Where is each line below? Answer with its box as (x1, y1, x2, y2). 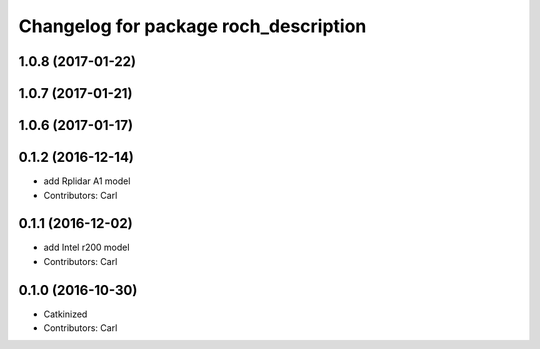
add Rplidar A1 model (43, 175, 131, 187)
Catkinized (43, 308, 88, 320)
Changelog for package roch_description (18, 15, 367, 37)
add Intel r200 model (43, 241, 130, 254)
